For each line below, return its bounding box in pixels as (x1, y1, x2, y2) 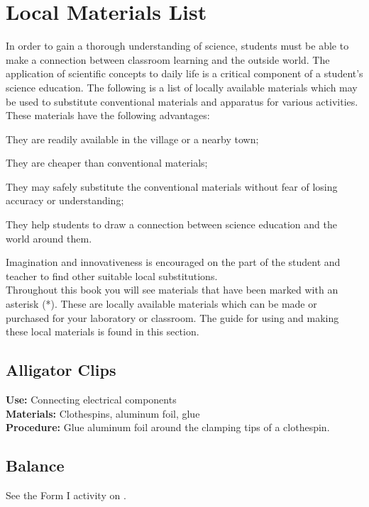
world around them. (6, 230, 92, 245)
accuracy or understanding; (6, 193, 124, 208)
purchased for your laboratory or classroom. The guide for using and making (6, 310, 339, 325)
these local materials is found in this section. (6, 324, 199, 339)
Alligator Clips (6, 359, 116, 381)
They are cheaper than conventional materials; (6, 155, 208, 170)
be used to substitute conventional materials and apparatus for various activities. (6, 94, 358, 108)
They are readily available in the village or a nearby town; (6, 131, 259, 146)
